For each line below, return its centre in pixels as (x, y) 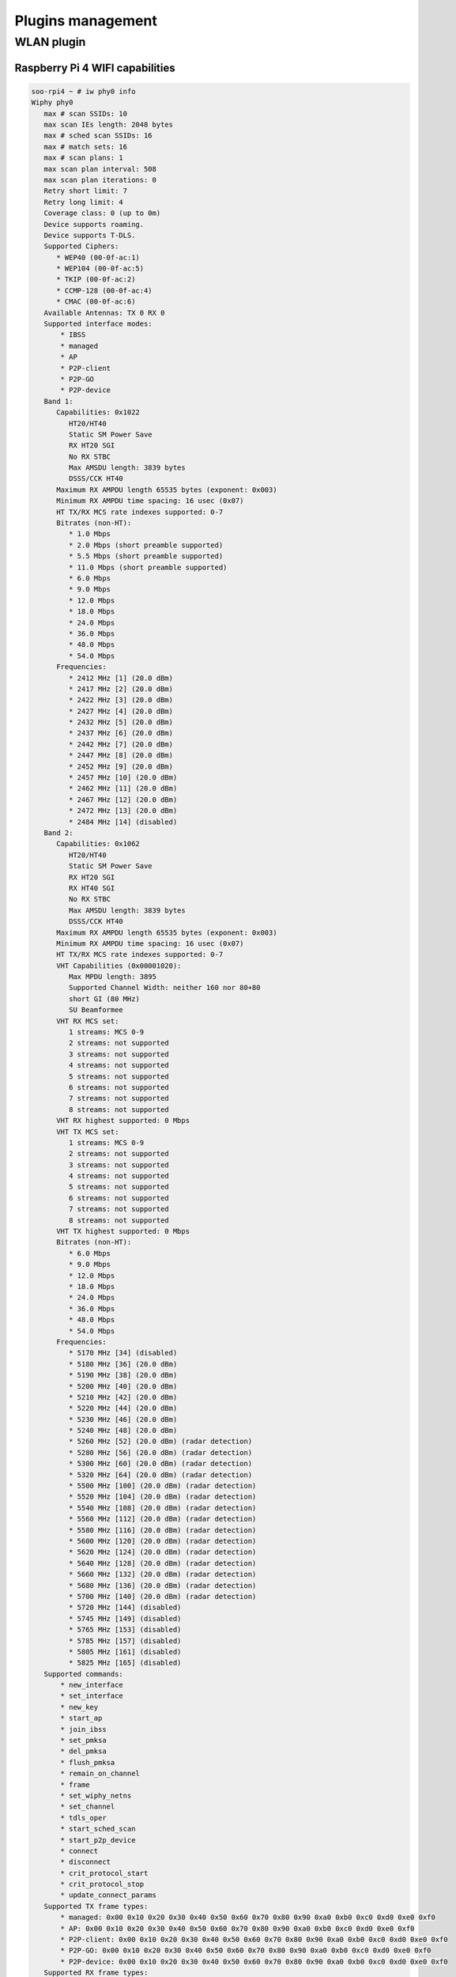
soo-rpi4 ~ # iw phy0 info (83, 91)
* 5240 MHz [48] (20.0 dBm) (123, 1431)
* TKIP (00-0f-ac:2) (96, 280)
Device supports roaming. (94, 224)
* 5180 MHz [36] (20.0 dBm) (123, 1364)
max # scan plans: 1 (84, 158)
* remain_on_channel (100, 1774)
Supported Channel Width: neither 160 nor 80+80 (164, 988)
